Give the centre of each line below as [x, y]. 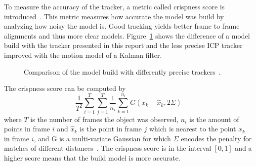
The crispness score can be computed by [65, 88]
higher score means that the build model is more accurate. [92, 157]
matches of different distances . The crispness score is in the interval [108, 148]
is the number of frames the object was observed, [105, 119]
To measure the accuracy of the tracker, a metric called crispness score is [114, 6]
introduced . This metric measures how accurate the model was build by [114, 16]
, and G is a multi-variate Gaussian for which [102, 138]
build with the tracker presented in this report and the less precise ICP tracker [123, 45]
